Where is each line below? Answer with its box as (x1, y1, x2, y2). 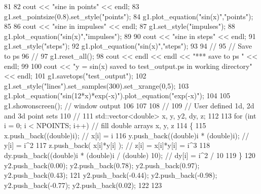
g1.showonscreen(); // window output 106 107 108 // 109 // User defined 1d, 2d (4, 100, 254, 110)
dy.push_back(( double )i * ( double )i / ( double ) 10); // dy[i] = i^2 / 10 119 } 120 (4, 149, 255, 160)
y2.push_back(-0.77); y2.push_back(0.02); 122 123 (4, 179, 162, 190)
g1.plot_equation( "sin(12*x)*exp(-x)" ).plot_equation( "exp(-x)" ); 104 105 (4, 90, 231, 101)
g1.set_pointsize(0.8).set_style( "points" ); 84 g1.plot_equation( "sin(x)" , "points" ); (4, 11, 253, 21)
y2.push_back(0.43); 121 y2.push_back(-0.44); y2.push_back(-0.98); (4, 170, 217, 180)
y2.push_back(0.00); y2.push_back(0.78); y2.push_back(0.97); (4, 160, 200, 170)
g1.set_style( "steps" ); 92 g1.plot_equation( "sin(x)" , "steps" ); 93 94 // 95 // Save (4, 41, 252, 51)
